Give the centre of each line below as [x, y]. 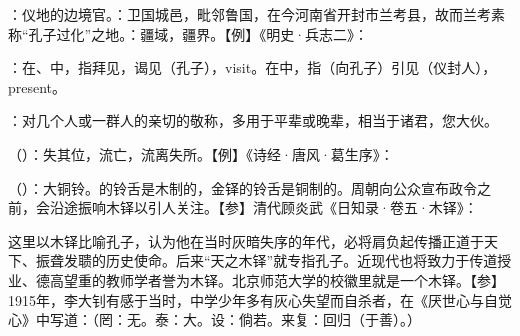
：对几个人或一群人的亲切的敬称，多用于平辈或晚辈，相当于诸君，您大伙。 [253, 120]
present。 [37, 86]
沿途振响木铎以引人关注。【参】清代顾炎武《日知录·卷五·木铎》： [263, 207]
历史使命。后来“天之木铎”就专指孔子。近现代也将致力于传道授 [308, 260]
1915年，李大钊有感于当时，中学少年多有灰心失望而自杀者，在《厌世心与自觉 [260, 299]
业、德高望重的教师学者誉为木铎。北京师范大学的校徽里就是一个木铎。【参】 [256, 279]
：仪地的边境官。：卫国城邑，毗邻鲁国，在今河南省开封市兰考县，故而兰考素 [256, 14]
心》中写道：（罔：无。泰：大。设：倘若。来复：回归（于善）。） [214, 319]
